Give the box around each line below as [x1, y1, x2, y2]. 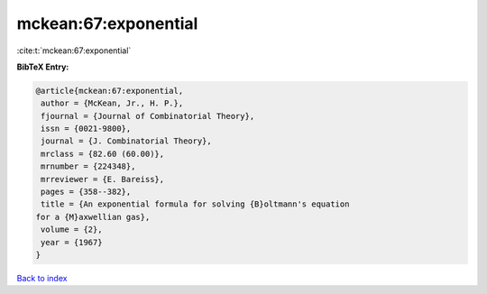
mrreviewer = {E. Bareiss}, [41, 174, 165, 184]
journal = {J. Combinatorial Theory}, [41, 136, 212, 146]
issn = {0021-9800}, [41, 124, 132, 134]
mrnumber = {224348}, [41, 161, 136, 171]
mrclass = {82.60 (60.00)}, [41, 149, 165, 159]
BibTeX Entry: [16, 61, 69, 72]
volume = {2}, [41, 225, 103, 234]
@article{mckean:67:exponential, [35, 86, 184, 96]
